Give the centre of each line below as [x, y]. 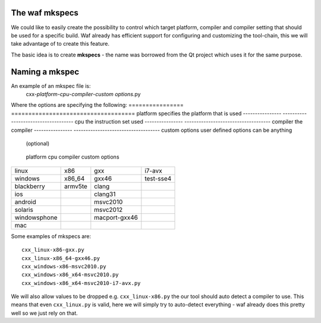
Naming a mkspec [45, 72]
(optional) [38, 143]
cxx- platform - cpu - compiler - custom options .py [83, 94]
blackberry [30, 186]
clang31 [105, 194]
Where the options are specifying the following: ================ [97, 105]
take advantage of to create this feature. [60, 44]
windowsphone [36, 217]
